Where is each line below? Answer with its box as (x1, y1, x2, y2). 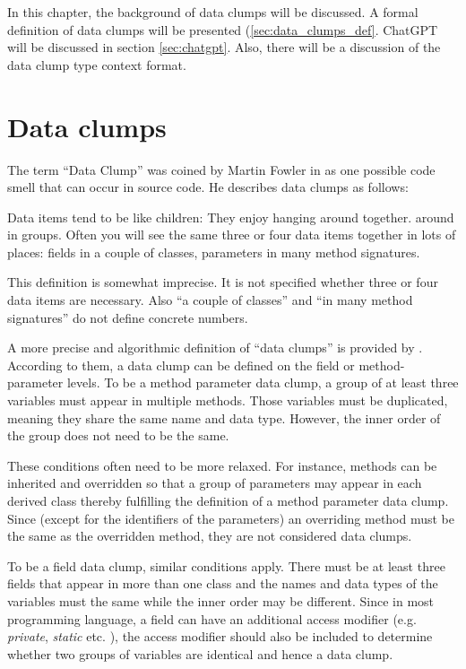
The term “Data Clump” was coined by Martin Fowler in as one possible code (7, 160, 436, 178)
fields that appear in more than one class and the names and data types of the (7, 574, 438, 593)
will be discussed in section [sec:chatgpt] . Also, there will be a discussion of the (7, 38, 441, 56)
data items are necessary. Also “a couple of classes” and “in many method (7, 291, 413, 309)
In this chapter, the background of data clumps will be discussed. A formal (7, 3, 419, 21)
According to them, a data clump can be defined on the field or (7, 355, 355, 374)
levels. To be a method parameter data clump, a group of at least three (66, 373, 459, 392)
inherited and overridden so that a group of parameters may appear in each (7, 474, 422, 492)
